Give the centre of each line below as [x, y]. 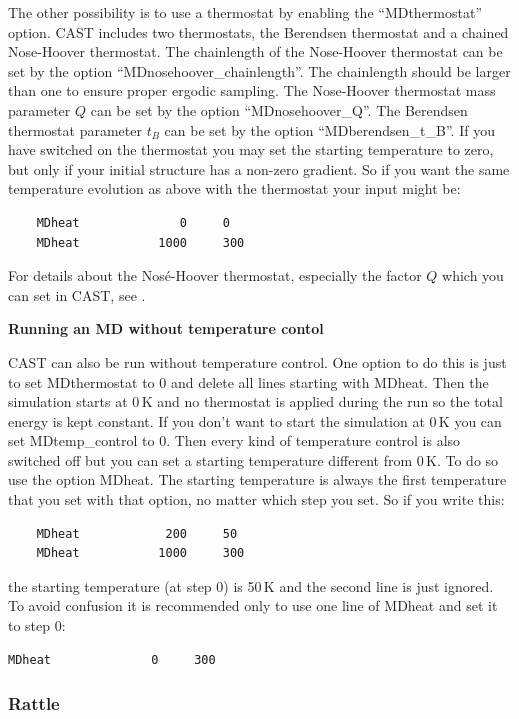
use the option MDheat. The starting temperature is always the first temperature [257, 479]
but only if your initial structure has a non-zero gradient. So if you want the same [259, 168]
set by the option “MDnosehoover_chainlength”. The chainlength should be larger [259, 70]
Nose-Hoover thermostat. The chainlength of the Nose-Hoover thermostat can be [255, 51]
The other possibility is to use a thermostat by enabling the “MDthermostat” [245, 12]
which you [473, 275]
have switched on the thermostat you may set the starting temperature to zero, [251, 149]
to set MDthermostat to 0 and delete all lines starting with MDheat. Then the [248, 381]
